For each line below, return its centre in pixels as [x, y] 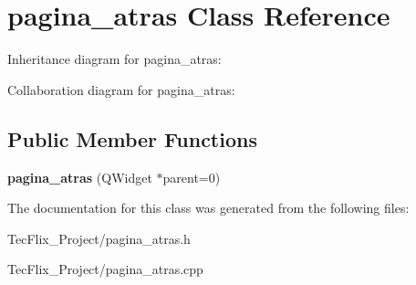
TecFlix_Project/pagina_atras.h [99, 238]
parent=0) [192, 177]
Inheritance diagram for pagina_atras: [114, 59]
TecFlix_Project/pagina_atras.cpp [105, 269]
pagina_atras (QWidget [80, 177]
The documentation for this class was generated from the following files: [208, 208]
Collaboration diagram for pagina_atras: [121, 89]
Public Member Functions [132, 138]
